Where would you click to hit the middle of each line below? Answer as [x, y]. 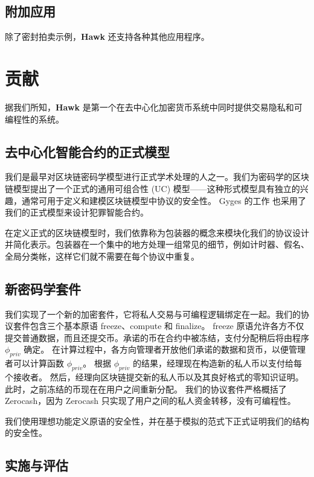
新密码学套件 [43, 288]
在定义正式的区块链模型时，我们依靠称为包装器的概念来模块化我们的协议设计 [157, 232]
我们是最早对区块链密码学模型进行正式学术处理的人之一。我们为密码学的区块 [157, 177]
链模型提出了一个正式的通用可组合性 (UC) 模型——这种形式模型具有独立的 [152, 188]
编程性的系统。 [34, 119]
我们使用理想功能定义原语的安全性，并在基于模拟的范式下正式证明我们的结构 [157, 421]
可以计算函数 [38, 363]
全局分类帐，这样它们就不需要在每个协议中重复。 [102, 256]
